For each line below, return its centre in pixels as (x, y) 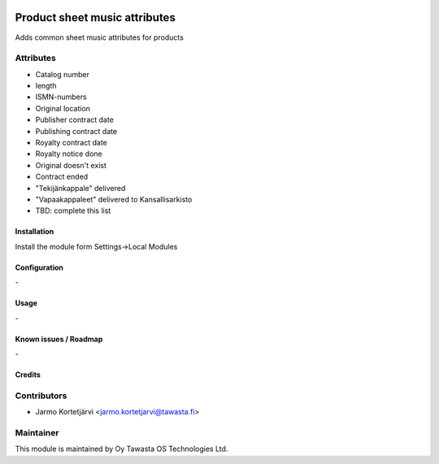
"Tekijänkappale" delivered (80, 188)
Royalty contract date (71, 143)
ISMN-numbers (61, 97)
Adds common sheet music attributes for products (100, 37)
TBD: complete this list (73, 210)
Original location (63, 108)
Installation (35, 232)
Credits (28, 375)
